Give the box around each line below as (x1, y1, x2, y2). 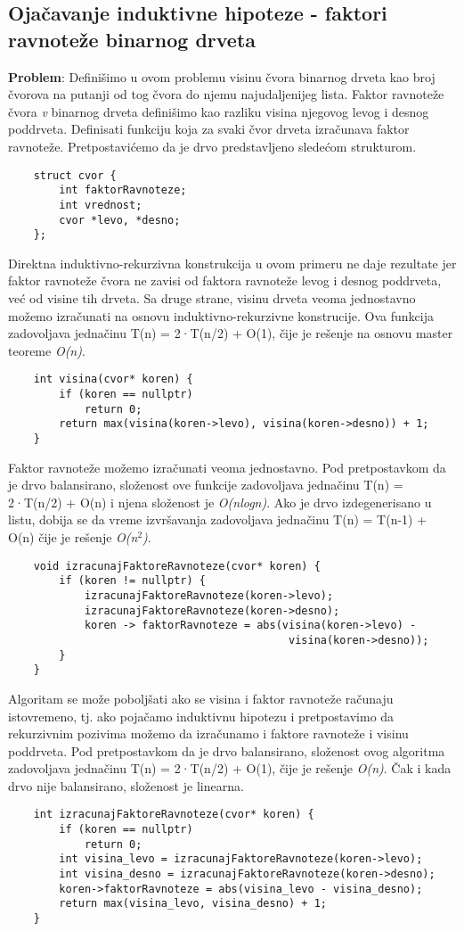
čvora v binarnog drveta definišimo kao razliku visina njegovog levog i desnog (8, 102, 429, 120)
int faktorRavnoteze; (59, 184, 187, 197)
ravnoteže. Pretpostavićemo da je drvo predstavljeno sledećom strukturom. (8, 136, 417, 155)
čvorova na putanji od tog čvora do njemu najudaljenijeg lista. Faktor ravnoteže (8, 85, 444, 103)
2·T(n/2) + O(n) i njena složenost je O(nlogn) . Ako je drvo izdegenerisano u (8, 492, 432, 511)
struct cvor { (33, 169, 117, 182)
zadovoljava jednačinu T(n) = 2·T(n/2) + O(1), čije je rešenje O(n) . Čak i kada (8, 759, 452, 778)
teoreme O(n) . (8, 341, 85, 359)
